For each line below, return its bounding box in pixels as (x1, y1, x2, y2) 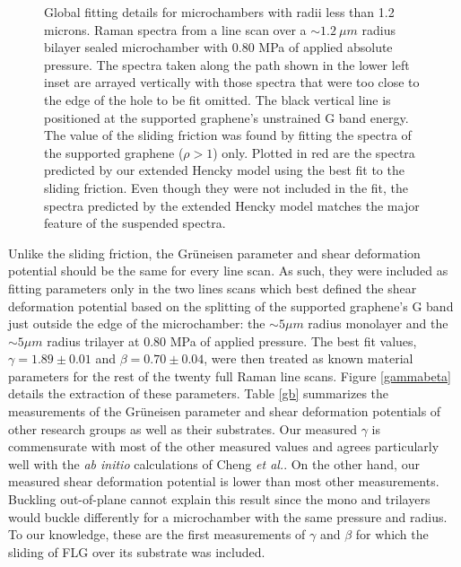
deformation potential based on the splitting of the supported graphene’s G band (8, 296, 454, 315)
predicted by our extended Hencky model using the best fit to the (44, 161, 404, 179)
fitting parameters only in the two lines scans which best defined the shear (8, 278, 417, 297)
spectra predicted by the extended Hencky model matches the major (44, 196, 420, 214)
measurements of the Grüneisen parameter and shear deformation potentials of (8, 402, 441, 421)
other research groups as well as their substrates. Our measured (8, 419, 358, 438)
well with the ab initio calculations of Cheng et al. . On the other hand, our (8, 454, 420, 473)
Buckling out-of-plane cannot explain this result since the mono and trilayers (8, 490, 431, 509)
